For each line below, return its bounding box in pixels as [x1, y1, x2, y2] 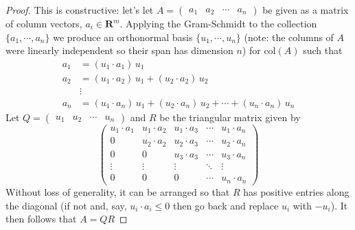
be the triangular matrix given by [159, 110, 301, 124]
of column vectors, [5, 16, 82, 30]
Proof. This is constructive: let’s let [5, 3, 154, 16]
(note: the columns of [244, 29, 334, 44]
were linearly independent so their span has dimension [5, 43, 233, 57]
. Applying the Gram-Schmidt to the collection [119, 16, 317, 30]
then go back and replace [172, 198, 279, 212]
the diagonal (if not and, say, [5, 198, 127, 212]
